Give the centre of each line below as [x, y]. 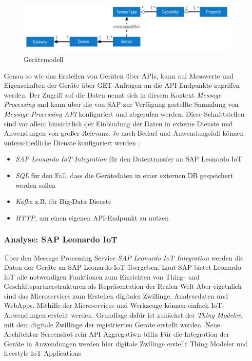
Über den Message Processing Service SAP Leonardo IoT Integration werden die [124, 257]
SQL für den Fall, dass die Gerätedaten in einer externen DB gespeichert [124, 175]
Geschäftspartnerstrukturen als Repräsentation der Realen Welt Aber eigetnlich [123, 286]
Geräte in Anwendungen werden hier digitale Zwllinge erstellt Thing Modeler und [126, 343]
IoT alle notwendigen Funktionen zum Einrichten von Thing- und [102, 276]
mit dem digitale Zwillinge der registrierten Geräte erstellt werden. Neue [112, 324]
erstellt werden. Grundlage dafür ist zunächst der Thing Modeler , [145, 315]
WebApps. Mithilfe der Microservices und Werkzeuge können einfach [107, 305]
